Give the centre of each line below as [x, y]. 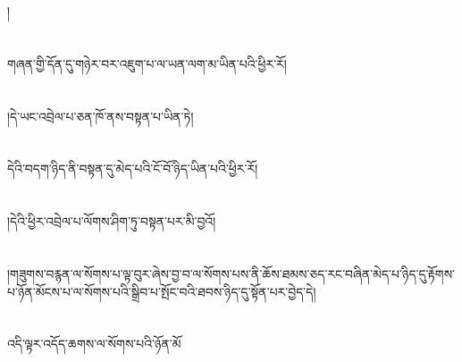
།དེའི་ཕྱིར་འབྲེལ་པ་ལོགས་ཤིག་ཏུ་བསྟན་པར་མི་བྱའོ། [112, 221]
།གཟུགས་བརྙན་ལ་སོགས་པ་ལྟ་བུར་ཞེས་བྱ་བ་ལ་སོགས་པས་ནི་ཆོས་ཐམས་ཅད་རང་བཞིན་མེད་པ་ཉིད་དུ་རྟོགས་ [231, 273]
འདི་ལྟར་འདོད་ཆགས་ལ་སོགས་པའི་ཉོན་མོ [94, 344]
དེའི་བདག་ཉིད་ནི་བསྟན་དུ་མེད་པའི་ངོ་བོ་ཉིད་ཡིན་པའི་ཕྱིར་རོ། [133, 168]
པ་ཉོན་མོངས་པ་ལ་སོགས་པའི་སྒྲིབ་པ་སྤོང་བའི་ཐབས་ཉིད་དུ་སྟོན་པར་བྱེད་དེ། [162, 291]
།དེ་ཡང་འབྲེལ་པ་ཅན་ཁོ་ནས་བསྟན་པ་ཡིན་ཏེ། [101, 116]
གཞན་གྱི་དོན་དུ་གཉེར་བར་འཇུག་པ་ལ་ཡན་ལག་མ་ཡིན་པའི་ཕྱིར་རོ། [147, 63]
